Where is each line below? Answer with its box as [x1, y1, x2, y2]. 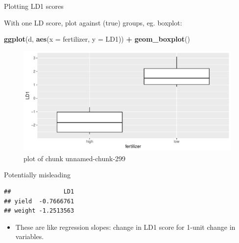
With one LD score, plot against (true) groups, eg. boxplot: [4, 17, 182, 27]
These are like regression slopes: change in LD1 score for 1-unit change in [15, 221, 236, 232]
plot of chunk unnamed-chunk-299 [24, 153, 126, 163]
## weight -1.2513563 [4, 207, 74, 215]
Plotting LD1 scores [4, 1, 64, 11]
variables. [15, 231, 44, 242]
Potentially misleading [4, 170, 71, 180]
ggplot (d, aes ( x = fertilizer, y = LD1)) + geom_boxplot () [4, 34, 190, 44]
